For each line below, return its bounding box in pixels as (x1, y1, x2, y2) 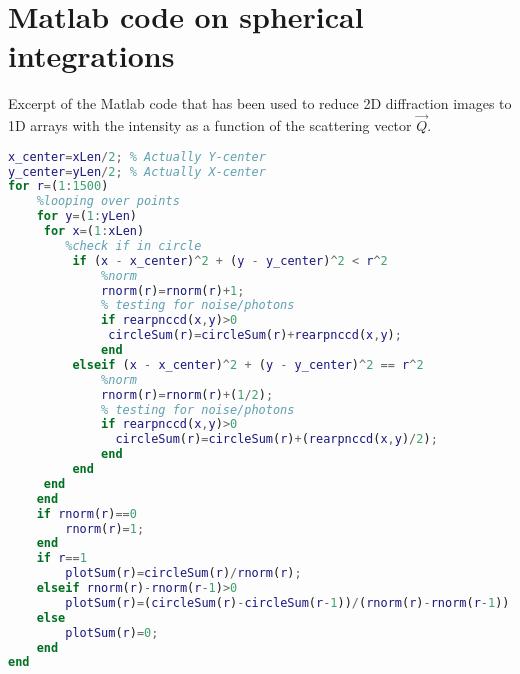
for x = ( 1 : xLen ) (43, 224, 145, 239)
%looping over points (36, 194, 180, 209)
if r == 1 (36, 551, 87, 566)
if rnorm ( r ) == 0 (36, 506, 137, 521)
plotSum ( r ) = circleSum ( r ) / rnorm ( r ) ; (65, 566, 302, 581)
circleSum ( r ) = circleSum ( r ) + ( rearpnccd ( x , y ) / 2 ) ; (115, 432, 438, 447)
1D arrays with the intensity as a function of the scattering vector (8, 115, 412, 136)
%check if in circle (65, 238, 202, 253)
